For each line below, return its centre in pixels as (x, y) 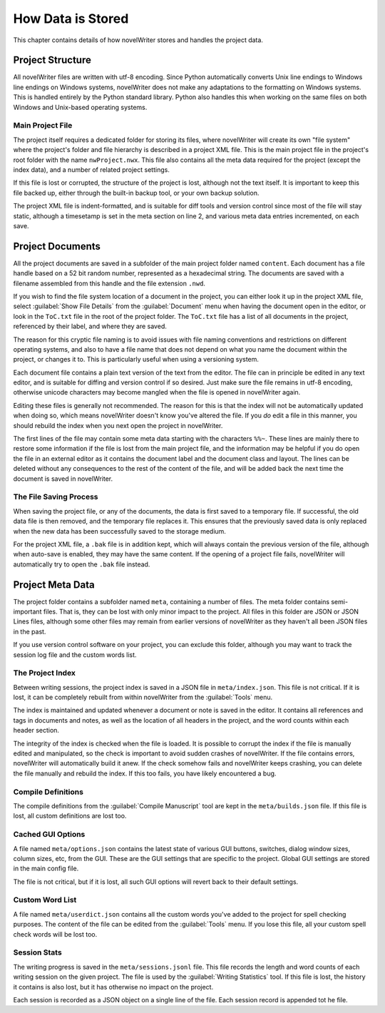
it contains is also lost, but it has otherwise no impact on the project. (113, 987)
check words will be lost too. (55, 934)
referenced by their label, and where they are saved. (90, 326)
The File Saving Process (56, 497)
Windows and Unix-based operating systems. (80, 107)
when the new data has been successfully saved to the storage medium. (119, 531)
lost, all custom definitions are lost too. (70, 816)
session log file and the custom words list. (75, 655)
